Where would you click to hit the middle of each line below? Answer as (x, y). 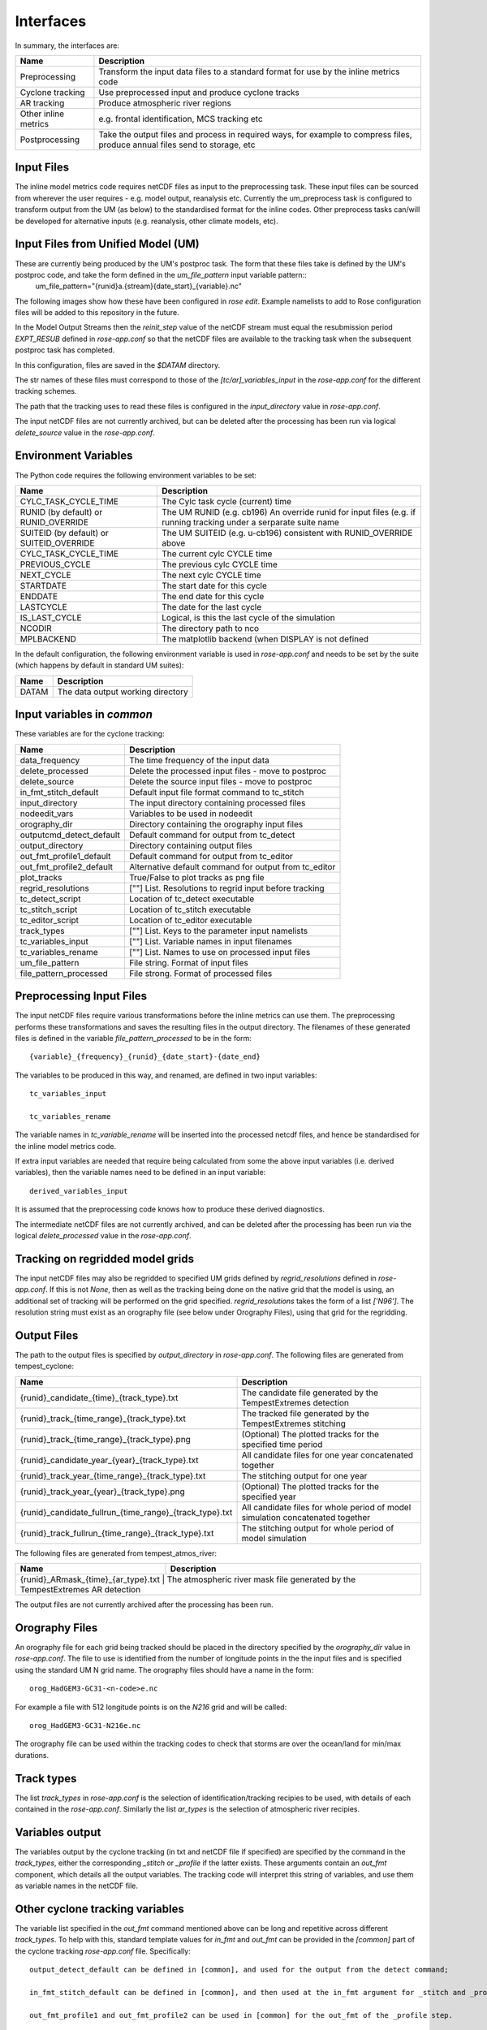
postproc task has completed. (65, 350)
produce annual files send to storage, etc (177, 145)
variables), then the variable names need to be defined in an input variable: (140, 1173)
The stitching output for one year (304, 1475)
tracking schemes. (46, 391)
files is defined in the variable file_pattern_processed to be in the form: (133, 1038)
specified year (269, 1497)
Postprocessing (50, 140)
